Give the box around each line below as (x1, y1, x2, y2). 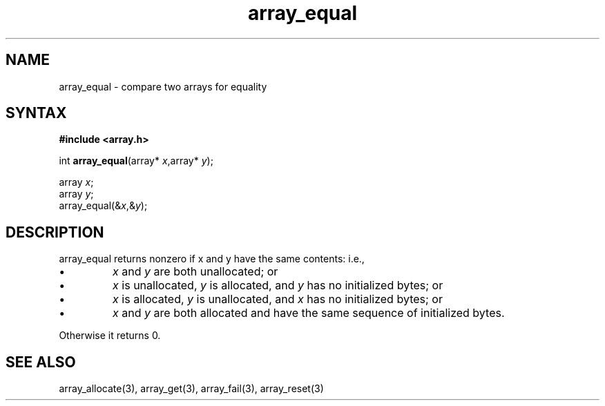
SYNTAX (6, 104, 67, 122)
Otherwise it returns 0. (59, 329, 161, 342)
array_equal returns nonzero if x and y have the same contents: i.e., (59, 253, 365, 265)
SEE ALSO (6, 353, 76, 371)
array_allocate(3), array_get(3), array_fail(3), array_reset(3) (59, 383, 324, 395)
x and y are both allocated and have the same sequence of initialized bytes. (113, 306, 505, 320)
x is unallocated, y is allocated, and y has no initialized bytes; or (113, 278, 443, 293)
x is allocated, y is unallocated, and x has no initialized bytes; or (113, 292, 443, 307)
